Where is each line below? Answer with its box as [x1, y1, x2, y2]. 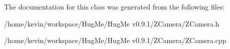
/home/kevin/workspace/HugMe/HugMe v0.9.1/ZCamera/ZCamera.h [4, 18, 219, 28]
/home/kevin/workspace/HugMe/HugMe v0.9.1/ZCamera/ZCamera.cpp [4, 35, 226, 45]
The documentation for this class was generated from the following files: [4, 1, 225, 11]
